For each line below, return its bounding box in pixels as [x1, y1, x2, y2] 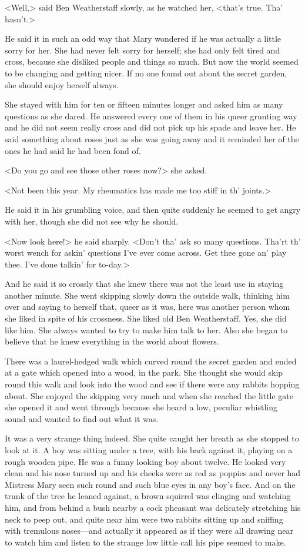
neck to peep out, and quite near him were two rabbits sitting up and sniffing [5, 513, 283, 525]
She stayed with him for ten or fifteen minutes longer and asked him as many [5, 98, 283, 111]
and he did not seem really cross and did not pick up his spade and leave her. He [5, 121, 296, 133]
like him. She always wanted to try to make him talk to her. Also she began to [5, 323, 288, 336]
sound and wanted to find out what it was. [5, 412, 159, 424]
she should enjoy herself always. [5, 78, 119, 91]
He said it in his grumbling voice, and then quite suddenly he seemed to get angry [5, 203, 301, 216]
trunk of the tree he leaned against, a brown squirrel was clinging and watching [5, 490, 291, 502]
